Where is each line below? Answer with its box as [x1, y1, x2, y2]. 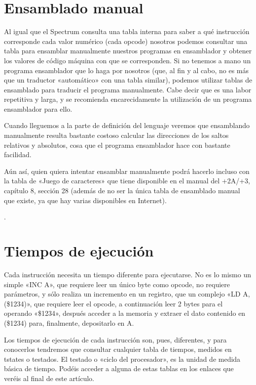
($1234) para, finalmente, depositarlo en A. [4, 317, 134, 328]
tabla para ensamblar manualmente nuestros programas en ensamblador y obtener [4, 45, 252, 56]
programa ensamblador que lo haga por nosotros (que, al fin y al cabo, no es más [4, 65, 249, 75]
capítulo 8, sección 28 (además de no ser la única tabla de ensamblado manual [4, 185, 240, 196]
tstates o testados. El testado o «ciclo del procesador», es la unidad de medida [4, 353, 241, 364]
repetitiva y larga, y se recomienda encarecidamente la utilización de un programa [4, 94, 252, 104]
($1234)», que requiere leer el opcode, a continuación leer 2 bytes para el [4, 298, 223, 308]
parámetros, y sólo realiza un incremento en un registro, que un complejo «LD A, [4, 289, 250, 299]
